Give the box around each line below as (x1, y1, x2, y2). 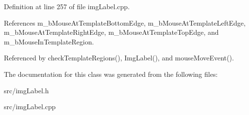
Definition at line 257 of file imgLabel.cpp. (4, 1, 130, 11)
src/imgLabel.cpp (4, 101, 56, 112)
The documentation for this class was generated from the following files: (4, 69, 218, 79)
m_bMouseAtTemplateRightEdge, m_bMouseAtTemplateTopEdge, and (4, 27, 219, 37)
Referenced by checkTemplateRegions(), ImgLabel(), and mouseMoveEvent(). (4, 53, 234, 63)
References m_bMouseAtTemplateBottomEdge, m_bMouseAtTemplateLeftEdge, (4, 17, 246, 28)
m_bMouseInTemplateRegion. (4, 36, 94, 46)
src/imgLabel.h (4, 85, 49, 95)
